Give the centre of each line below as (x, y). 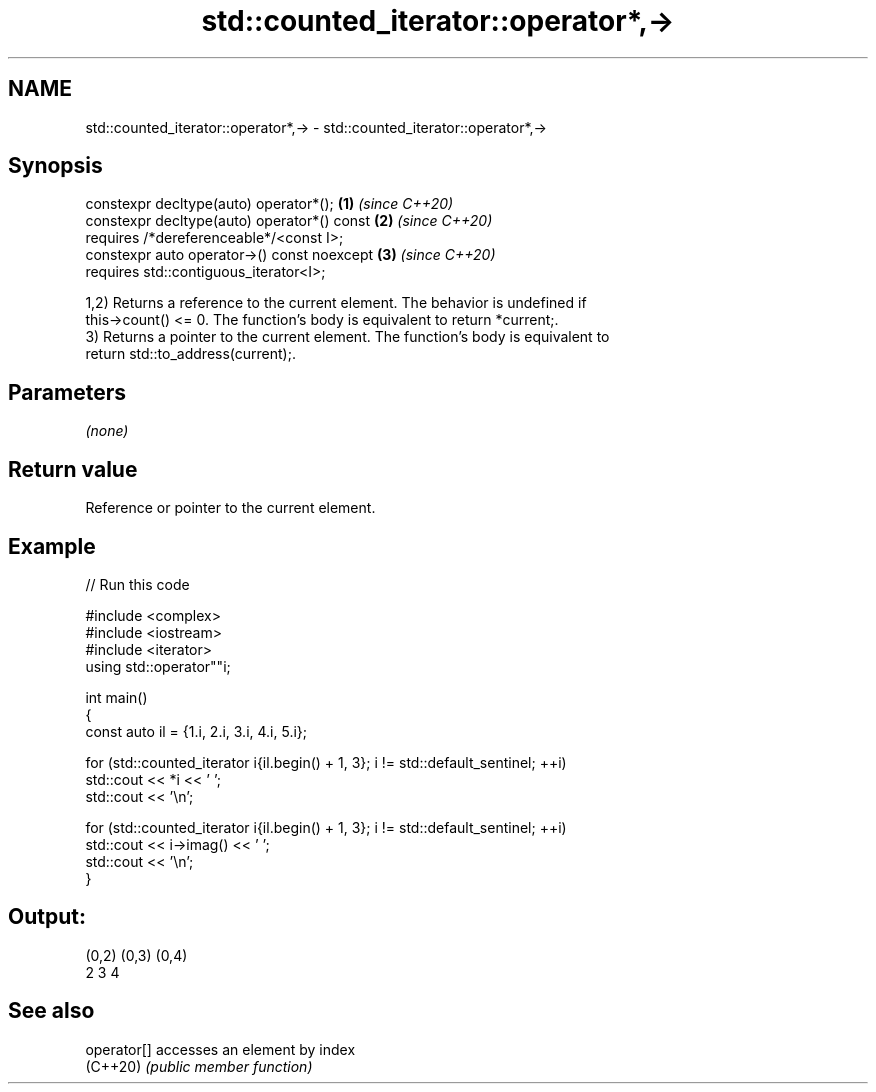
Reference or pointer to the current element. (230, 508)
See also (51, 1011)
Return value (73, 469)
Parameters (67, 392)
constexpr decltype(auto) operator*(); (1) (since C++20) (269, 204)
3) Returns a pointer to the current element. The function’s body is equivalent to (347, 337)
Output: (47, 917)
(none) (107, 431)
